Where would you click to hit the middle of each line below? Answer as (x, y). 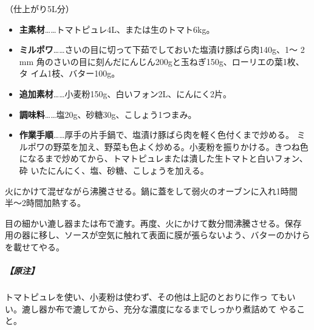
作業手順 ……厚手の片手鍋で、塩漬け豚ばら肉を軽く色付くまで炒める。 (156, 135)
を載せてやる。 (35, 246)
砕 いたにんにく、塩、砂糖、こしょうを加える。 (114, 170)
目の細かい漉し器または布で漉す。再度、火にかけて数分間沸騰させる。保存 (153, 223)
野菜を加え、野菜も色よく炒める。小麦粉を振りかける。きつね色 (181, 146)
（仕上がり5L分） (39, 9)
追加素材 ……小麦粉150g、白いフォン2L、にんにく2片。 (125, 93)
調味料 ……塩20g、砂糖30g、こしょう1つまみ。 (108, 114)
